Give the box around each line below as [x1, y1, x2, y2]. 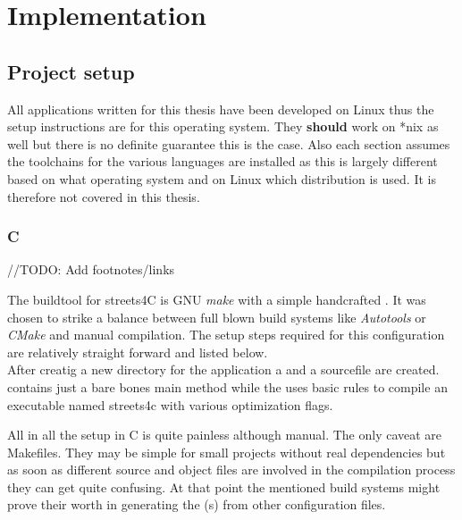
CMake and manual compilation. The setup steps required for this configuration [7, 325, 445, 344]
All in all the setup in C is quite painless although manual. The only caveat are [7, 425, 442, 444]
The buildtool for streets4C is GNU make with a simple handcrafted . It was [7, 289, 426, 308]
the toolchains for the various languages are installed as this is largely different [7, 152, 438, 171]
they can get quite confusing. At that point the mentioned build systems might [7, 477, 441, 496]
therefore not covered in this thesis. [7, 187, 200, 205]
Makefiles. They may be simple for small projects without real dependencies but [7, 442, 446, 461]
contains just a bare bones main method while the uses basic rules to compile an [7, 377, 448, 396]
